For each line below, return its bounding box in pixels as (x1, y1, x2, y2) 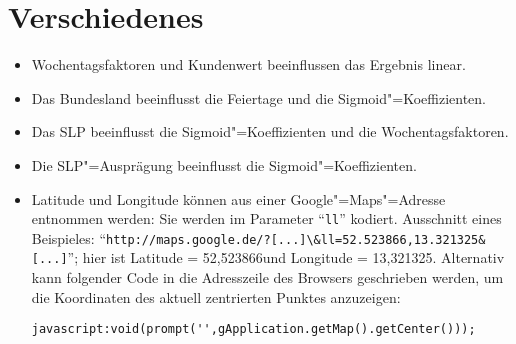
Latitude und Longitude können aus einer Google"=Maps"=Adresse (31, 188, 446, 209)
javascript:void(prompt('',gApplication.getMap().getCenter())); (31, 322, 476, 337)
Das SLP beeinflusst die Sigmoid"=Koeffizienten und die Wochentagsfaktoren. (31, 121, 509, 142)
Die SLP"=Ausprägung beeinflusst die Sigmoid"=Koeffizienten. (31, 154, 417, 175)
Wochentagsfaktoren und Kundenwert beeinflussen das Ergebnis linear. (31, 54, 466, 75)
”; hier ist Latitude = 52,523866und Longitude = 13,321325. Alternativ (67, 247, 505, 268)
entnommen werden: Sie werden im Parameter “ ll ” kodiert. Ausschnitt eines (31, 208, 502, 229)
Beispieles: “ (31, 227, 107, 248)
